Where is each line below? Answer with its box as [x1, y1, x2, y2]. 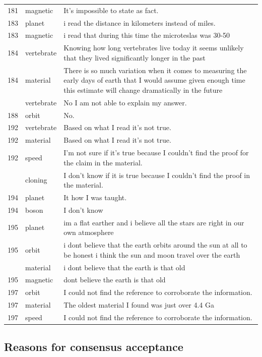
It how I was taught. [63, 192, 127, 202]
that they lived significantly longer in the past [63, 52, 206, 63]
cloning [25, 174, 47, 185]
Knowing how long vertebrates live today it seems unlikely [63, 42, 244, 53]
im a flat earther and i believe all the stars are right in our [63, 217, 244, 227]
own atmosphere [63, 227, 114, 237]
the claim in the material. [63, 157, 143, 167]
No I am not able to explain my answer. [63, 97, 187, 107]
